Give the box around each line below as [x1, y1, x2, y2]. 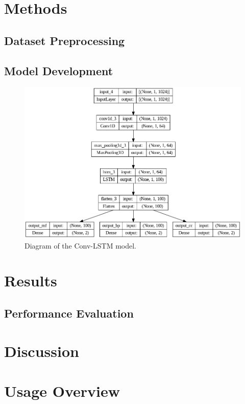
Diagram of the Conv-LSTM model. [24, 240, 136, 251]
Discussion [4, 340, 79, 361]
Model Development [4, 62, 113, 78]
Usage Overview [4, 380, 120, 401]
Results [4, 270, 57, 291]
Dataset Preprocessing [4, 32, 125, 48]
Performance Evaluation [4, 305, 134, 321]
